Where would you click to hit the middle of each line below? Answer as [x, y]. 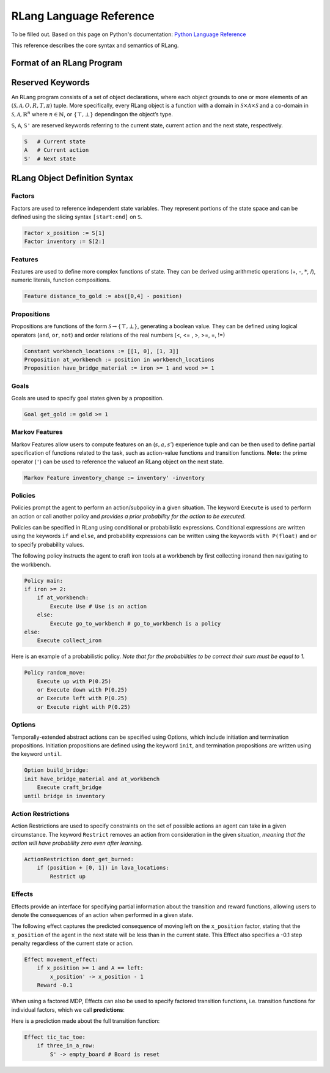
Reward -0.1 [55, 985]
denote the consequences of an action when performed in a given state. [102, 914]
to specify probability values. [48, 544]
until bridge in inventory [64, 796]
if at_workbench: [63, 598]
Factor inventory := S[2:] [64, 241]
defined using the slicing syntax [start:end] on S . [77, 217]
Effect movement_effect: [61, 960]
